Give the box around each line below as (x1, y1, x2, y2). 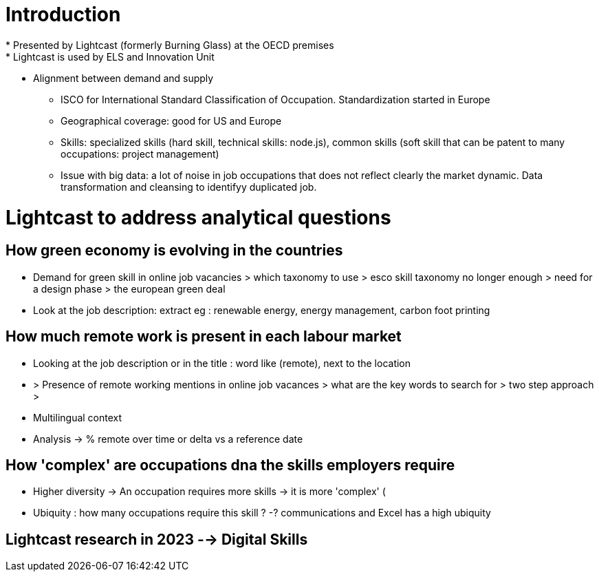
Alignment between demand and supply (33, 72, 214, 84)
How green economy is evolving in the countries (6, 242, 343, 260)
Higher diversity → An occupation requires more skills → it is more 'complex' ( (33, 485, 386, 498)
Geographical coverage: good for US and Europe (61, 114, 282, 127)
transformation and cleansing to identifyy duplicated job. (61, 180, 317, 193)
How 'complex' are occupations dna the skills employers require (6, 456, 455, 474)
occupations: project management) (61, 147, 219, 160)
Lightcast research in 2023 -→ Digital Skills (6, 530, 308, 548)
